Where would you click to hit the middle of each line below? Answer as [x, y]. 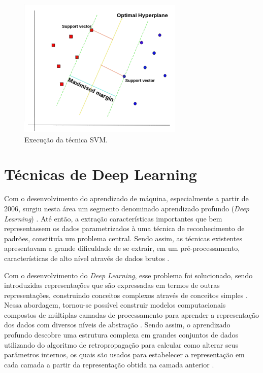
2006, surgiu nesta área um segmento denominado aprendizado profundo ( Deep [127, 208]
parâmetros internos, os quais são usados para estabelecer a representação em [124, 355]
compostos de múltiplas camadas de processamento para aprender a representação [131, 314]
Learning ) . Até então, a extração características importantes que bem [113, 218]
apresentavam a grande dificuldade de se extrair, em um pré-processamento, [122, 248]
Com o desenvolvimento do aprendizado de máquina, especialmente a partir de [126, 198]
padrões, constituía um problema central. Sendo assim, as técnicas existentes [123, 238]
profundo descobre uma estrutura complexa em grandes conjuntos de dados [121, 335]
